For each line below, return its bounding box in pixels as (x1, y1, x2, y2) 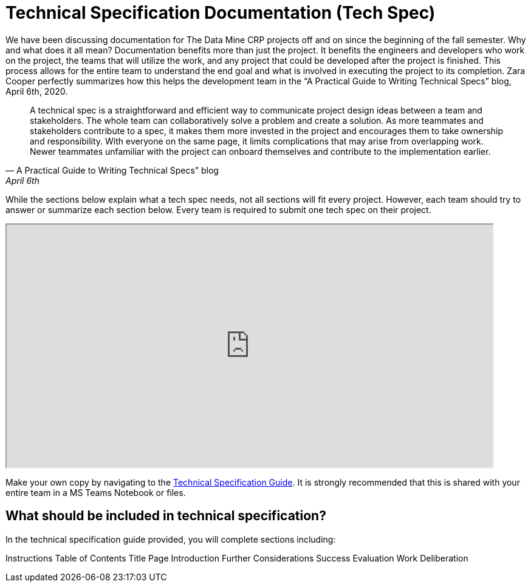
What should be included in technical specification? (5, 508, 326, 524)
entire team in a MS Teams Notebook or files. (5, 487, 186, 498)
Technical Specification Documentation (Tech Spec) (5, 2, 436, 23)
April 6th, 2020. (5, 86, 68, 97)
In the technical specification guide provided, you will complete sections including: (5, 534, 336, 545)
